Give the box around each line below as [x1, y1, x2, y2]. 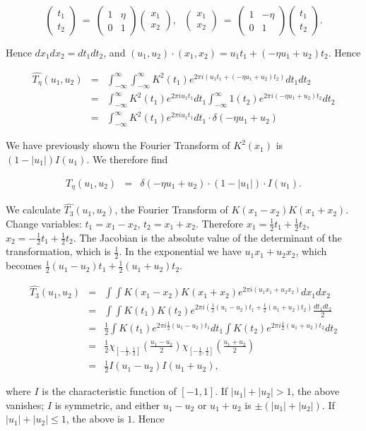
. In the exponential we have [119, 244, 242, 259]
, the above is [66, 411, 124, 426]
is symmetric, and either [54, 397, 160, 412]
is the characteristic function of [42, 384, 177, 398]
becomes [6, 258, 42, 273]
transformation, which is [6, 244, 111, 259]
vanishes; [6, 397, 45, 412]
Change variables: [6, 215, 82, 230]
